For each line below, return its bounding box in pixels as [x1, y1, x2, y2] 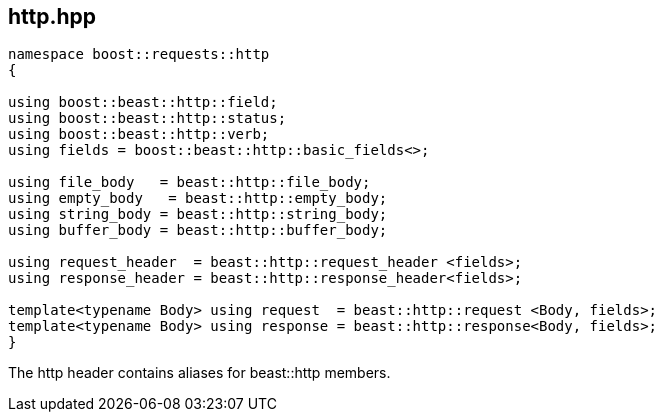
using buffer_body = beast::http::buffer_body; [8, 222, 388, 239]
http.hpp [8, 4, 97, 29]
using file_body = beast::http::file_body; [8, 174, 371, 191]
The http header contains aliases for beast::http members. [8, 364, 391, 382]
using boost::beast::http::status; [8, 110, 287, 127]
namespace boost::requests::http [8, 46, 270, 63]
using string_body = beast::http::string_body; [8, 206, 388, 223]
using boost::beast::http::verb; [8, 126, 270, 143]
